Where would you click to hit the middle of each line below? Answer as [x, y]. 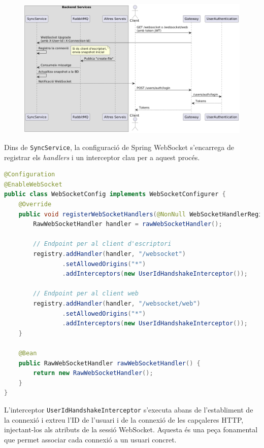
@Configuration [30, 175]
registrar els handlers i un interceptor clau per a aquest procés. [102, 157]
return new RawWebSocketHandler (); [93, 373]
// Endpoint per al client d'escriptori [102, 244]
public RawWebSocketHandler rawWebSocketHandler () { [109, 363]
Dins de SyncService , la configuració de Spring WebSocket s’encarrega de [119, 147]
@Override [35, 204]
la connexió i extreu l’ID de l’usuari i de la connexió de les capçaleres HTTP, [124, 419]
